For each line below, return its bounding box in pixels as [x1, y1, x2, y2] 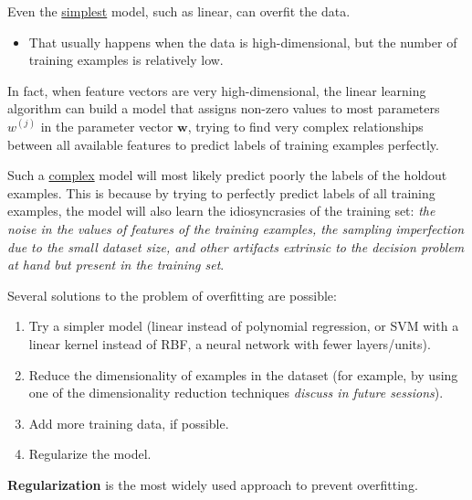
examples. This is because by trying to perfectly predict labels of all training [7, 183, 435, 202]
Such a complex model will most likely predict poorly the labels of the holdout [7, 165, 447, 185]
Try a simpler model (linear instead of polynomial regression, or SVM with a [28, 316, 459, 335]
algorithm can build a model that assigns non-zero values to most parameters [7, 99, 440, 118]
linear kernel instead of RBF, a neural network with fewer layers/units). [28, 334, 431, 353]
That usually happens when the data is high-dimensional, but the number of [28, 32, 457, 51]
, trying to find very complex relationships [187, 116, 424, 135]
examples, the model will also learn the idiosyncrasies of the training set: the [7, 201, 435, 220]
